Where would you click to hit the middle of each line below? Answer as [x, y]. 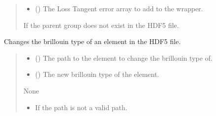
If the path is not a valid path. [81, 107]
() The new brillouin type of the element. [97, 74]
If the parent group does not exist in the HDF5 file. [101, 25]
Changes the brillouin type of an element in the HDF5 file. [93, 41]
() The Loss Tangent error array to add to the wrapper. [119, 8]
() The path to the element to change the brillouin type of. [124, 58]
